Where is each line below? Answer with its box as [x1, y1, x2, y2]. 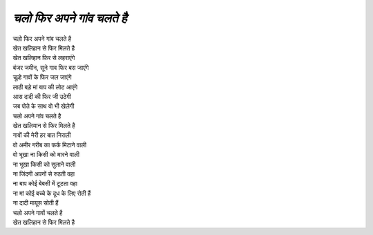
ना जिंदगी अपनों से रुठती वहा [12, 170, 75, 178]
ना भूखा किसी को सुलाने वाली [12, 160, 76, 169]
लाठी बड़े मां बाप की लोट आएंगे [12, 83, 78, 91]
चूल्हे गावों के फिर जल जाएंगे [12, 73, 72, 82]
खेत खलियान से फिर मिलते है [12, 122, 75, 130]
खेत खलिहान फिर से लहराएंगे [12, 54, 75, 62]
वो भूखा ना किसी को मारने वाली [12, 151, 79, 159]
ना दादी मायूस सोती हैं [12, 199, 59, 207]
